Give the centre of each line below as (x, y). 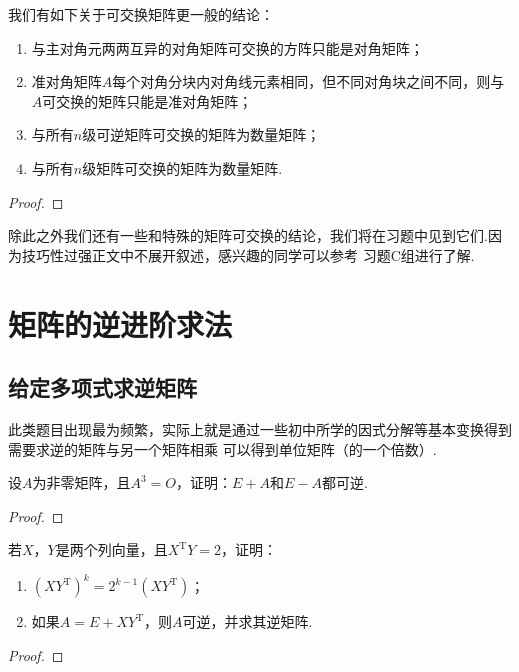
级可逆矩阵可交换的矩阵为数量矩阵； (201, 134)
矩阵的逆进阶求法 (120, 323)
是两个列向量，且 (111, 549)
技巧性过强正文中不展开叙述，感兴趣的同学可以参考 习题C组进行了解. (248, 254)
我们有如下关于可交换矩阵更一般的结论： (141, 14)
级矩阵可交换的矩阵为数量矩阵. (182, 167)
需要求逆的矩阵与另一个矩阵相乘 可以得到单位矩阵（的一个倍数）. (222, 448)
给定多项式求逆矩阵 (102, 387)
